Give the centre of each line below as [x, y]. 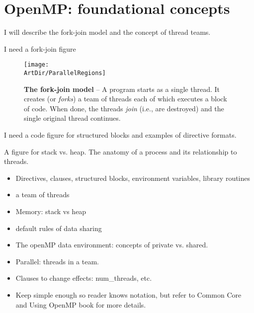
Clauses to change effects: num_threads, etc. [84, 278]
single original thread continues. [72, 118]
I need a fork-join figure [40, 48]
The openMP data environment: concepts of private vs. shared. [112, 245]
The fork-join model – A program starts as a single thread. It [122, 89]
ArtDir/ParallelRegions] [65, 73]
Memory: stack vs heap [51, 211]
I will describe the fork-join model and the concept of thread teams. [107, 32]
